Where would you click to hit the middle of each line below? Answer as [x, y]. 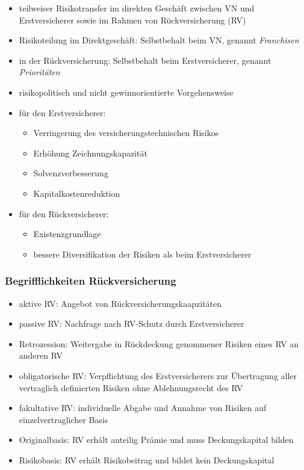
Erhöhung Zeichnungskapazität [90, 153]
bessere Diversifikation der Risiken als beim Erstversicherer [142, 254]
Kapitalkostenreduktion [77, 193]
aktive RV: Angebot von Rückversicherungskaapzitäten [120, 303]
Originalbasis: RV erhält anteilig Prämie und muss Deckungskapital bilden [156, 440]
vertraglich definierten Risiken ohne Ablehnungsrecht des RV [131, 387]
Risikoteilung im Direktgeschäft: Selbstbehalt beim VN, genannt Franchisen [159, 40]
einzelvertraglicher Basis [64, 419]
